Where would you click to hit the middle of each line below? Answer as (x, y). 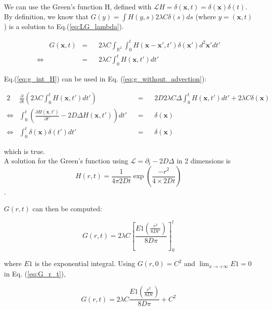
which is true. (24, 151)
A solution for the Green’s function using (66, 161)
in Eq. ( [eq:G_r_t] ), (35, 273)
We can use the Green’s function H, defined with (78, 6)
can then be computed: (67, 208)
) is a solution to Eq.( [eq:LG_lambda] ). (64, 26)
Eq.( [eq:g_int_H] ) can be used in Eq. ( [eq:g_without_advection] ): (105, 78)
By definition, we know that (46, 16)
